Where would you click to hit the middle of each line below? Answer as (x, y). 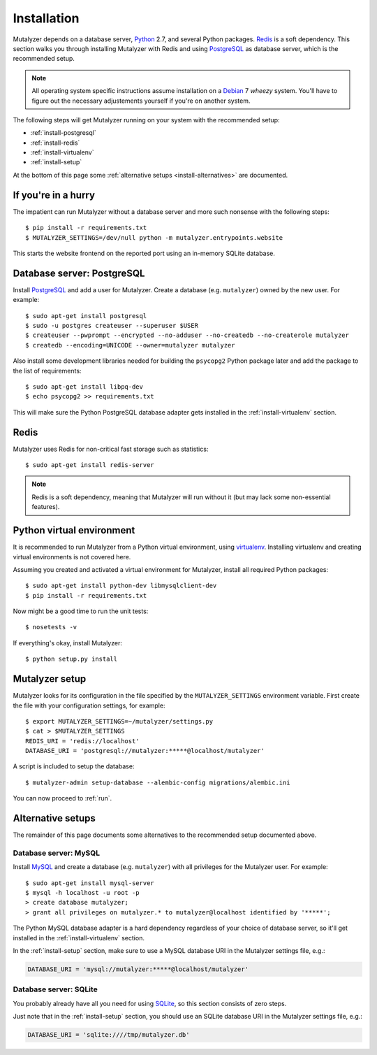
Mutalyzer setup (50, 679)
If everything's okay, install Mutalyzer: (67, 643)
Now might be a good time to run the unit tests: (81, 611)
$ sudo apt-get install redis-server (90, 465)
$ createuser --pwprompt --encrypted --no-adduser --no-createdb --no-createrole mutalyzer (187, 335)
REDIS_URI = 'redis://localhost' (82, 741)
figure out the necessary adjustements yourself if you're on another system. (141, 101)
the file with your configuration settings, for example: (89, 705)
